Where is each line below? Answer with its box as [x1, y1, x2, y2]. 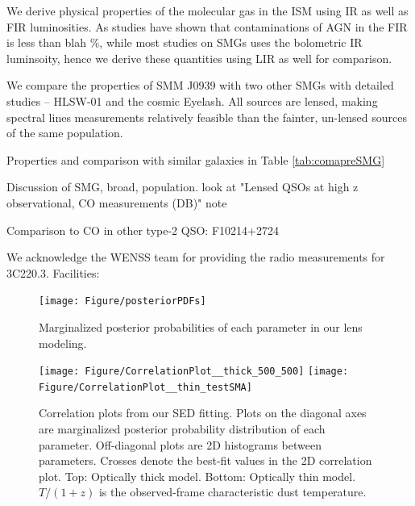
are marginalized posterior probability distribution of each [39, 420, 326, 437]
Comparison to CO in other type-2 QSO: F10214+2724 [6, 221, 279, 238]
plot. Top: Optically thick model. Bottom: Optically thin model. [39, 467, 356, 484]
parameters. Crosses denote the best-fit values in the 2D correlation [39, 452, 372, 469]
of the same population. [6, 124, 123, 141]
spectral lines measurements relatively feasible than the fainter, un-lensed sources [6, 108, 407, 125]
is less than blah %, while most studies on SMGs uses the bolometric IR [6, 34, 363, 51]
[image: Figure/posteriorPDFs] [39, 295, 206, 307]
